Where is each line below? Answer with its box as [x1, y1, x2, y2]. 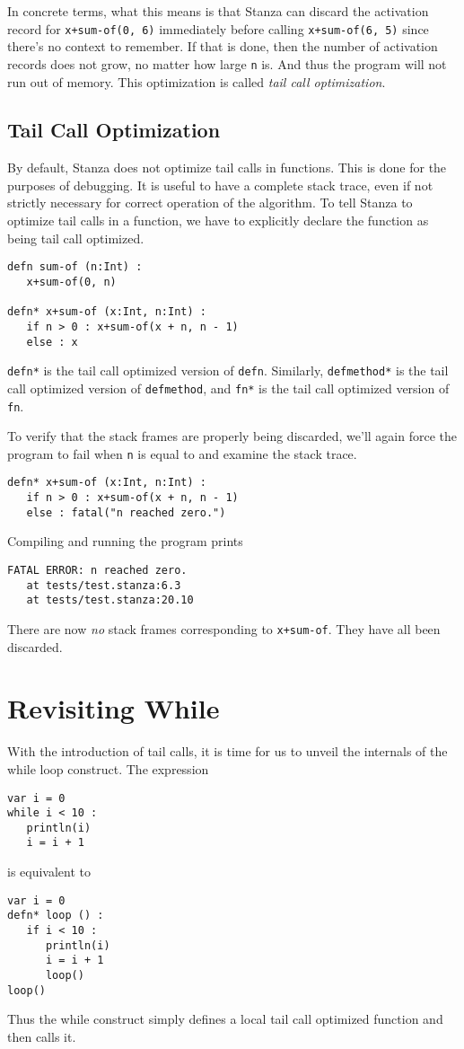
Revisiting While [7, 690, 220, 727]
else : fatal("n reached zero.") [26, 506, 226, 519]
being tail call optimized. [7, 228, 144, 247]
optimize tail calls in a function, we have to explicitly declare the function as [7, 211, 429, 230]
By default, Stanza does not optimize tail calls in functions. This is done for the [7, 158, 447, 177]
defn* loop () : [7, 909, 104, 922]
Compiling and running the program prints [7, 532, 243, 551]
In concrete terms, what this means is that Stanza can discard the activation [7, 2, 429, 20]
